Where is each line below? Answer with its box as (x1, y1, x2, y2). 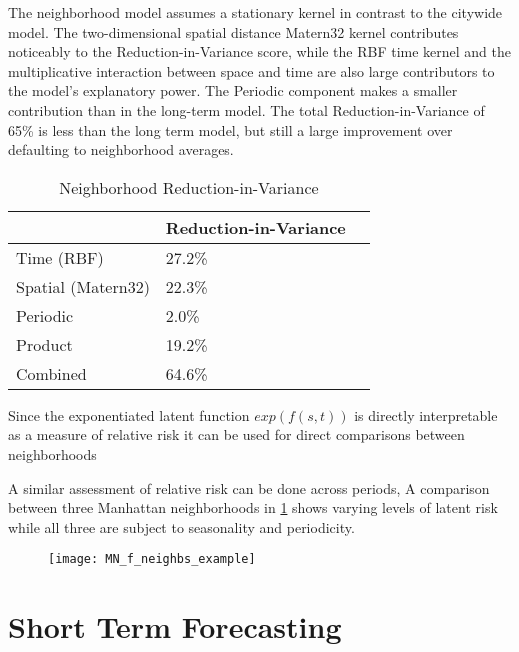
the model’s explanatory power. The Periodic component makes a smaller (8, 80, 458, 101)
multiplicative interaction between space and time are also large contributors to (8, 60, 495, 81)
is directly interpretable (354, 404, 498, 425)
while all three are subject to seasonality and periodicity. (8, 516, 355, 537)
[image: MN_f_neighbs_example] (48, 552, 256, 567)
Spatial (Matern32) (16, 274, 150, 298)
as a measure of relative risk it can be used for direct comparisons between (8, 424, 465, 445)
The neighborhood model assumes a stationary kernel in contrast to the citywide (8, 2, 503, 22)
